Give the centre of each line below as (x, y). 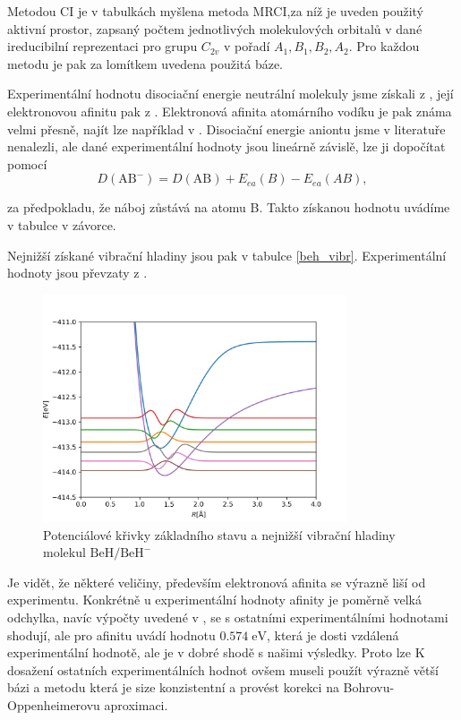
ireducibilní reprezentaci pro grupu (102, 46)
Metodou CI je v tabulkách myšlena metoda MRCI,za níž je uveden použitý (215, 11)
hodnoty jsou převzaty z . (77, 273)
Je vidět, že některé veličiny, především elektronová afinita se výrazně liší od (217, 582)
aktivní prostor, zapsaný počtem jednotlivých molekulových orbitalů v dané (215, 28)
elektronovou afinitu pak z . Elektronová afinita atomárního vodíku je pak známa (230, 111)
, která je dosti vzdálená (333, 634)
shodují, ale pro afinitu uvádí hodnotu (111, 634)
